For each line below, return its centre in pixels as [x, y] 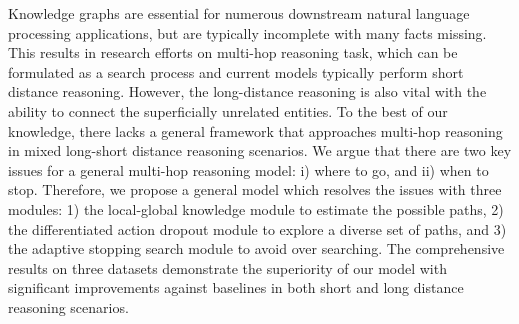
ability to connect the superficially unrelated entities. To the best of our [228, 110]
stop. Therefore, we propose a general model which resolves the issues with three [255, 189]
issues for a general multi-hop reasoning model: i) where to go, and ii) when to [248, 169]
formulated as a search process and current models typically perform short [236, 71]
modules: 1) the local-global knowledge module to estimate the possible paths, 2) [256, 208]
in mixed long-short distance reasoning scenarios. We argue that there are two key [260, 150]
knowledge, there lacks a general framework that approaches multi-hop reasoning [255, 130]
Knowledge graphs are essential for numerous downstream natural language [239, 13]
